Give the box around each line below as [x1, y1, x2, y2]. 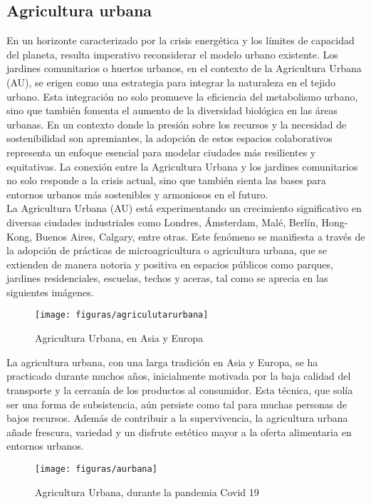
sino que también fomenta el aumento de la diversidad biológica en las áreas [6, 103, 338, 118]
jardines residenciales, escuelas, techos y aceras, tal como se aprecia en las [6, 271, 328, 286]
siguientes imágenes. [6, 284, 94, 299]
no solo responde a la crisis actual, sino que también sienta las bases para [6, 173, 326, 188]
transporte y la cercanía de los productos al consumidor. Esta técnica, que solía [6, 382, 353, 397]
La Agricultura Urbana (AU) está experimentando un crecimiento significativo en [6, 201, 362, 216]
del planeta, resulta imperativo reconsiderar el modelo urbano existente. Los [6, 46, 338, 61]
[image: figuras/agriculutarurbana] [35, 310, 209, 321]
